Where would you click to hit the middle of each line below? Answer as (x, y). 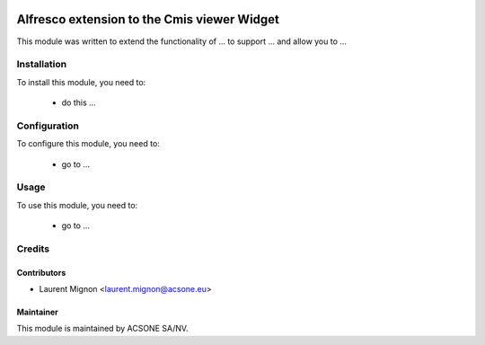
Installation (42, 65)
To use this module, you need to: (77, 205)
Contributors (41, 272)
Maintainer (37, 312)
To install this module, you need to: (81, 82)
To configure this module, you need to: (88, 144)
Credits (33, 249)
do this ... (79, 102)
